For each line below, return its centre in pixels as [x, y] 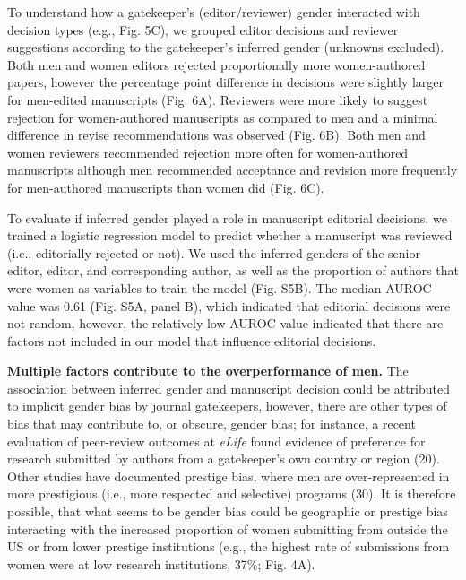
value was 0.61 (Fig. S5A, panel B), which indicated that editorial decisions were [229, 305]
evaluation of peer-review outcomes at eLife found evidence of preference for [216, 441]
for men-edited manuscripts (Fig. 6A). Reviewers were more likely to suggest [218, 99]
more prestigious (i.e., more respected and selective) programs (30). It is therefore [232, 493]
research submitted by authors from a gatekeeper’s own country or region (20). [224, 459]
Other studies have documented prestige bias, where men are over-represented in [229, 476]
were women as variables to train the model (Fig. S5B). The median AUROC [220, 287]
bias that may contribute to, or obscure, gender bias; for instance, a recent [211, 424]
